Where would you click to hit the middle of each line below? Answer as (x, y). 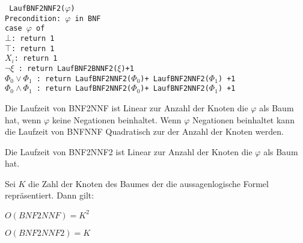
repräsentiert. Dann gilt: (50, 195)
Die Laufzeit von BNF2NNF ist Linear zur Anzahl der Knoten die (127, 107)
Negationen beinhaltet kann (243, 119)
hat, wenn (23, 119)
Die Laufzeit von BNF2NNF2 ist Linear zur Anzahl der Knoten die (129, 151)
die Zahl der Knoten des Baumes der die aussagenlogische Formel (148, 183)
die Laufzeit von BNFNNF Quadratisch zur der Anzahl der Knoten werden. (144, 131)
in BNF (88, 18)
